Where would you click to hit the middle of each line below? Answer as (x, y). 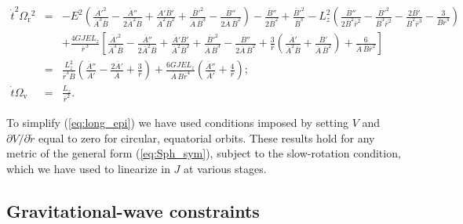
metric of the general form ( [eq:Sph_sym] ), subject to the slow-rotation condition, (204, 153)
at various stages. (225, 169)
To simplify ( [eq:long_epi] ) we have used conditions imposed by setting (177, 123)
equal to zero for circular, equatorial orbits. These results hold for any (207, 137)
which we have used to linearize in (88, 169)
